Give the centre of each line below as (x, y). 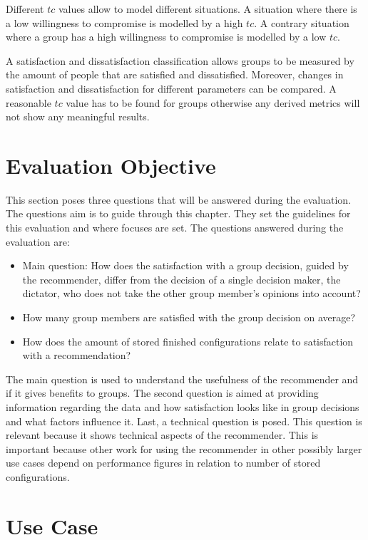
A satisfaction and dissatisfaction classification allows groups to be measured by (180, 60)
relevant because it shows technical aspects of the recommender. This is (162, 435)
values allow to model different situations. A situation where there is (208, 9)
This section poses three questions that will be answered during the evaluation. (179, 199)
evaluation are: (38, 241)
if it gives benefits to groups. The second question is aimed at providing (162, 393)
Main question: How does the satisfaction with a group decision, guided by (185, 265)
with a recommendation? (77, 355)
